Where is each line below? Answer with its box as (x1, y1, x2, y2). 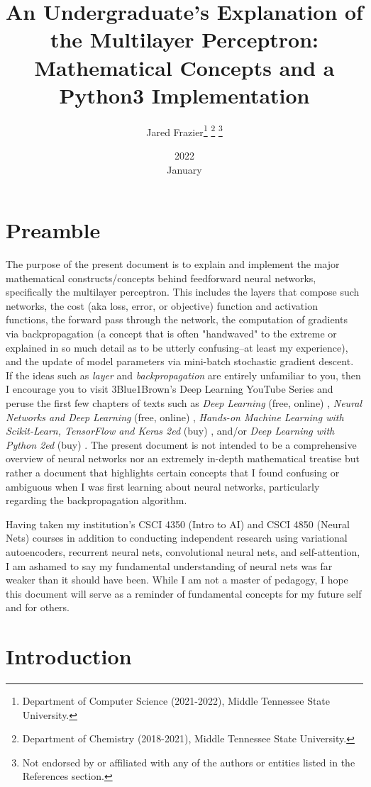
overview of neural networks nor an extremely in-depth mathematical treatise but (6, 451, 360, 466)
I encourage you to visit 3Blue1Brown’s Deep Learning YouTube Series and (6, 381, 333, 396)
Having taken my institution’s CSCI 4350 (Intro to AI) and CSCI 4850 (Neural (6, 516, 350, 531)
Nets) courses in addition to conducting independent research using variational (6, 530, 348, 545)
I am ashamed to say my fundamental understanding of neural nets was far (6, 558, 333, 573)
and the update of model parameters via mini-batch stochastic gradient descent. (6, 354, 354, 369)
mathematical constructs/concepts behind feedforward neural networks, (6, 270, 316, 285)
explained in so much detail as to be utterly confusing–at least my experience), (6, 340, 348, 355)
